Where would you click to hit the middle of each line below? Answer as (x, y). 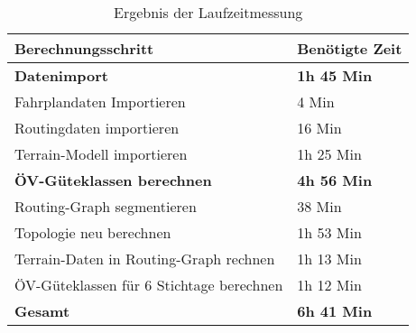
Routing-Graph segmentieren (106, 206)
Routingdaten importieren (97, 128)
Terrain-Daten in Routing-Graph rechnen (145, 259)
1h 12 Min (329, 285)
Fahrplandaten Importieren (100, 102)
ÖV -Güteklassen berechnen (113, 180)
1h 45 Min (335, 75)
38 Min (319, 206)
